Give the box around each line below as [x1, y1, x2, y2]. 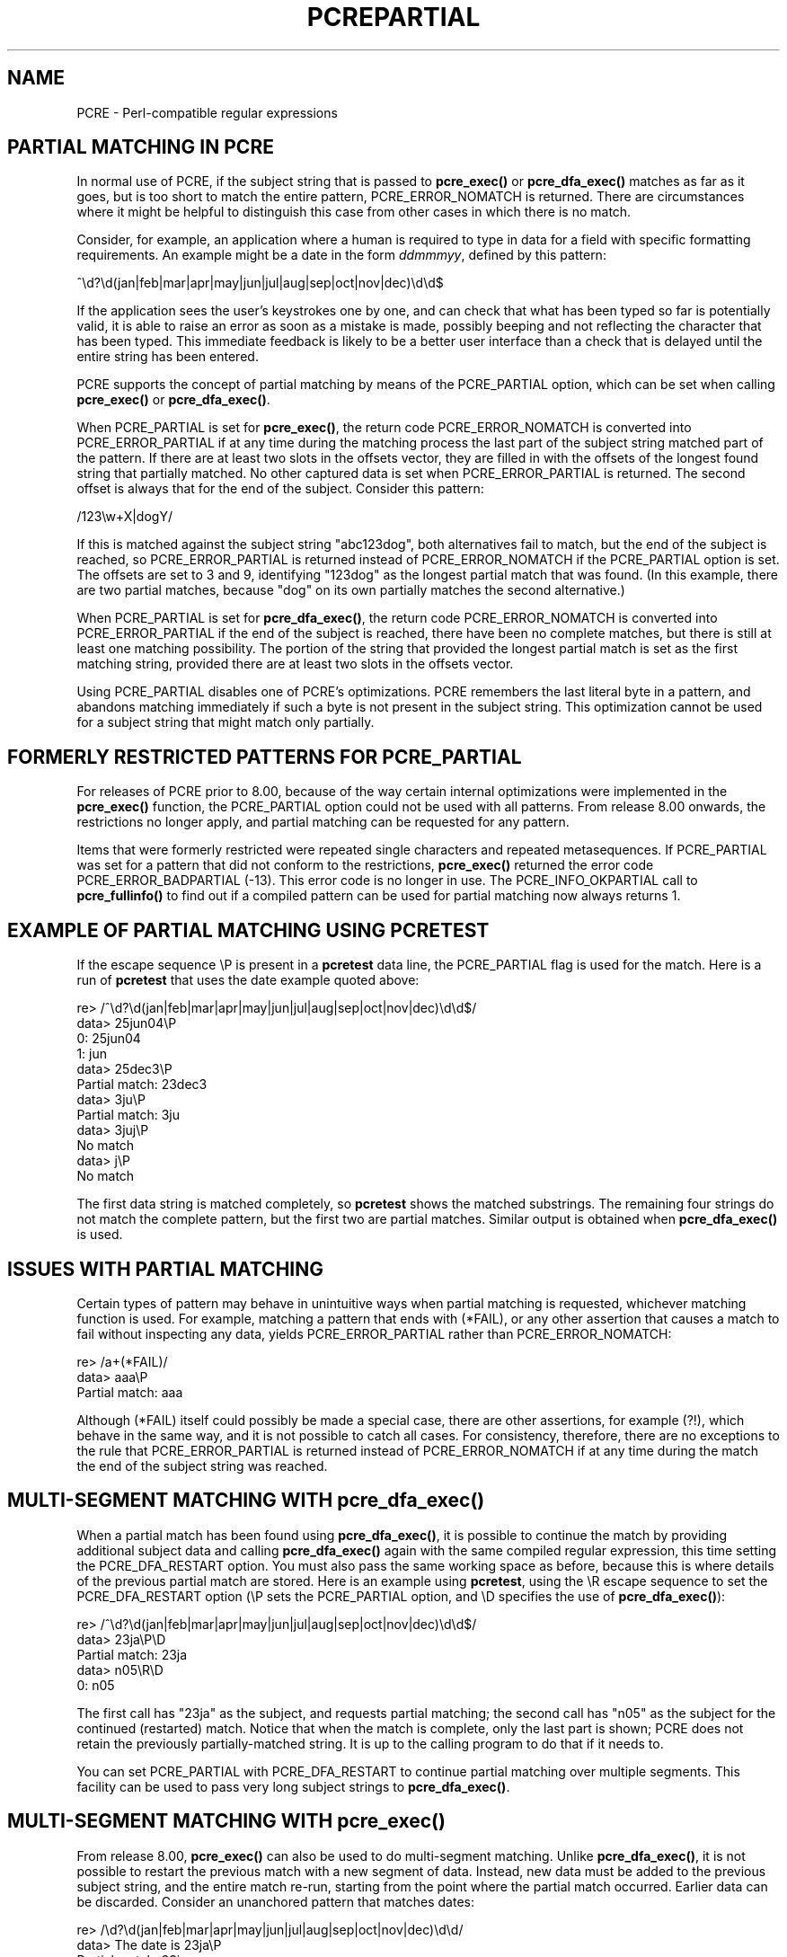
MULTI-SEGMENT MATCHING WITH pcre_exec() [7, 1810, 446, 1833]
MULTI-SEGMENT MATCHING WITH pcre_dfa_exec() [7, 1489, 485, 1512]
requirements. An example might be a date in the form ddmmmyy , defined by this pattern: [76, 247, 606, 263]
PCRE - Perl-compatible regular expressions [76, 104, 338, 120]
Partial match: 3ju [76, 1107, 180, 1123]
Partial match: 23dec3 [76, 1076, 208, 1093]
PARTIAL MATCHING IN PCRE [7, 136, 274, 159]
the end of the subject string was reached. [76, 1457, 328, 1474]
